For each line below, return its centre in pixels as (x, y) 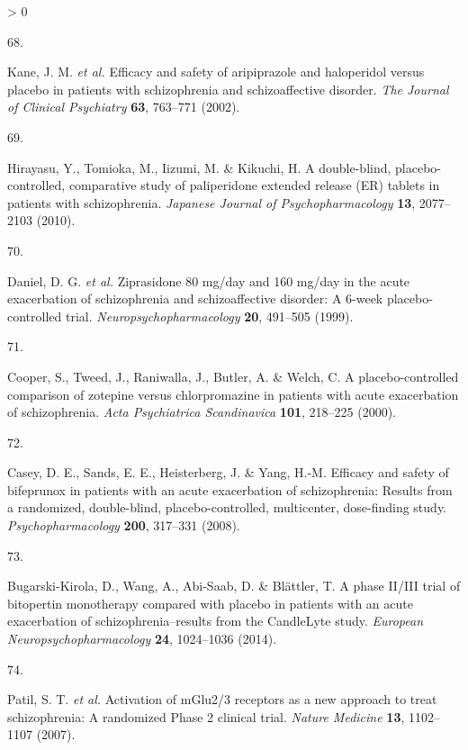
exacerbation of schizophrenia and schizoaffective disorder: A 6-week (195, 298)
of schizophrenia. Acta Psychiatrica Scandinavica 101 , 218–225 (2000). (202, 412)
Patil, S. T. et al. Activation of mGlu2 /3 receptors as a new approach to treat (222, 699)
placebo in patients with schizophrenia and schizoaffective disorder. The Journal (228, 89)
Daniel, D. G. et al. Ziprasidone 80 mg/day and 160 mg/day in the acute (209, 280)
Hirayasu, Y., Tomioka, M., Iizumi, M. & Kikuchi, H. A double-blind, (199, 167)
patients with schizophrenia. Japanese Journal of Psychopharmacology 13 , (211, 202)
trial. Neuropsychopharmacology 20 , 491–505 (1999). (209, 316)
